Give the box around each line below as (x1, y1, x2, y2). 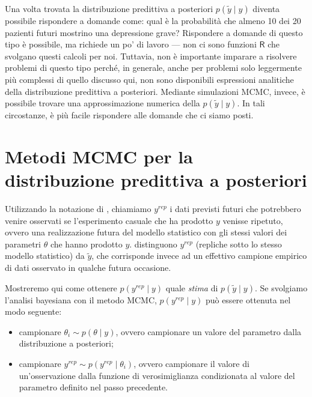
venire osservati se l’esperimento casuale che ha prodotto (5, 214, 213, 226)
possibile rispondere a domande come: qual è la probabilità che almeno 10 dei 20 (5, 14, 301, 26)
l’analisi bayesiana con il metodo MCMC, (5, 293, 157, 306)
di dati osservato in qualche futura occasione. (5, 261, 171, 274)
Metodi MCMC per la (5, 144, 193, 168)
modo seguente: (5, 305, 62, 318)
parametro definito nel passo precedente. (19, 381, 168, 393)
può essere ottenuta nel (205, 293, 291, 306)
